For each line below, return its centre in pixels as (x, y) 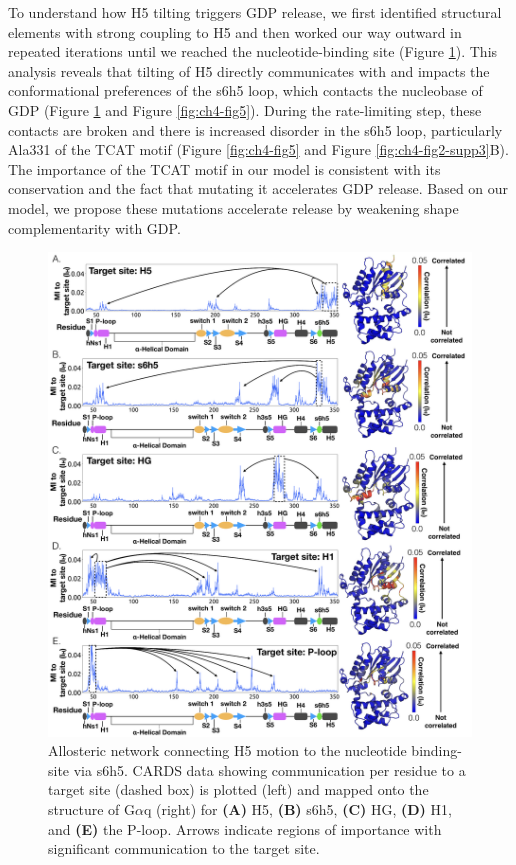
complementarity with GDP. (94, 227)
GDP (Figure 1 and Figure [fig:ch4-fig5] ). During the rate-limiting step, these (245, 109)
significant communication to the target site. (184, 848)
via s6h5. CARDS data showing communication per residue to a (269, 769)
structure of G (91, 809)
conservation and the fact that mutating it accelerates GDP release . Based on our (258, 188)
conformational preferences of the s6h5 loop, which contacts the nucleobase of (245, 90)
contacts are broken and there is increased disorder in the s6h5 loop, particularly (255, 129)
